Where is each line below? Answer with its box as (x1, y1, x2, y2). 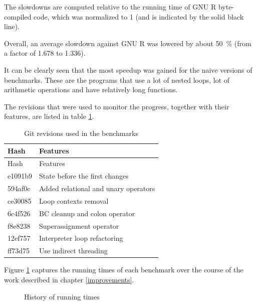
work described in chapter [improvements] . (4, 274, 134, 284)
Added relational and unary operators (39, 183, 155, 194)
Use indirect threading (39, 245, 108, 256)
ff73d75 (8, 245, 30, 256)
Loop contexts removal (39, 195, 109, 206)
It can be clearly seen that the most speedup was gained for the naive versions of (4, 64, 252, 75)
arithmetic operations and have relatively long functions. (4, 84, 178, 95)
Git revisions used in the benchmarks (24, 127, 138, 138)
